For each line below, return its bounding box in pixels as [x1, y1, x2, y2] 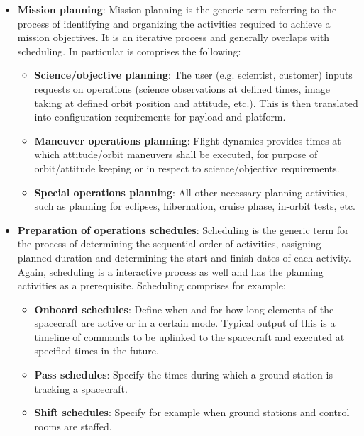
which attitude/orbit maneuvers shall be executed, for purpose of [34, 147, 318, 162]
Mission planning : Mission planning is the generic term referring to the [17, 2, 337, 16]
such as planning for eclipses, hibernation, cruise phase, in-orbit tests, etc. [34, 199, 355, 213]
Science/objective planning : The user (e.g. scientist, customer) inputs [34, 67, 353, 82]
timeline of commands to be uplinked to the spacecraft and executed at [34, 329, 345, 344]
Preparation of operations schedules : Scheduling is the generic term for [17, 222, 349, 237]
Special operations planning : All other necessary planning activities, [34, 184, 348, 199]
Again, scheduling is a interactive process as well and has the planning [17, 264, 324, 279]
